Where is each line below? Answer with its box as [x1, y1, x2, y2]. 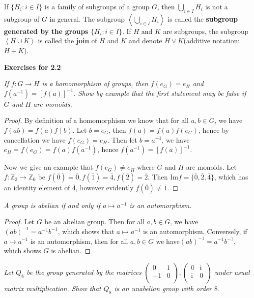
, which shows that [57, 226, 114, 236]
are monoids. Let [186, 162, 237, 172]
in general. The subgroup [49, 13, 125, 24]
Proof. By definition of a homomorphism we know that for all [4, 115, 189, 125]
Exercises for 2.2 [4, 61, 61, 72]
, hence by [198, 124, 229, 135]
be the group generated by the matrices [26, 267, 141, 277]
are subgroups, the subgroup [163, 26, 249, 36]
